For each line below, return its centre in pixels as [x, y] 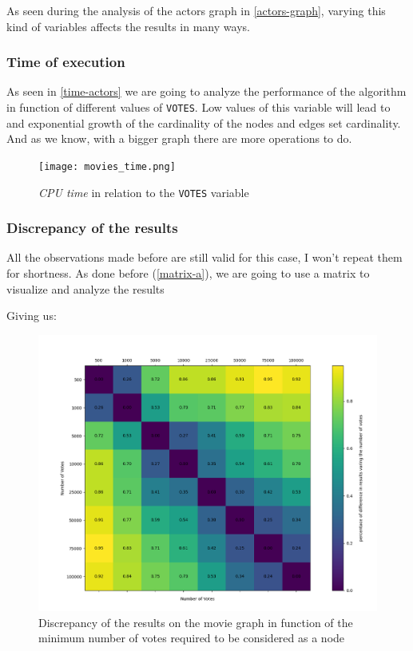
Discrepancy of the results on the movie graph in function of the [196, 622]
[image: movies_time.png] [107, 166]
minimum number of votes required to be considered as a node [192, 638]
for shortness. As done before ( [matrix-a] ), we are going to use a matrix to [188, 272]
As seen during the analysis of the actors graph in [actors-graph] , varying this [196, 10]
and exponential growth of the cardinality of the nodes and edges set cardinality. [204, 122]
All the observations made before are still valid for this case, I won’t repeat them [205, 257]
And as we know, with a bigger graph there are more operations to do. [179, 138]
